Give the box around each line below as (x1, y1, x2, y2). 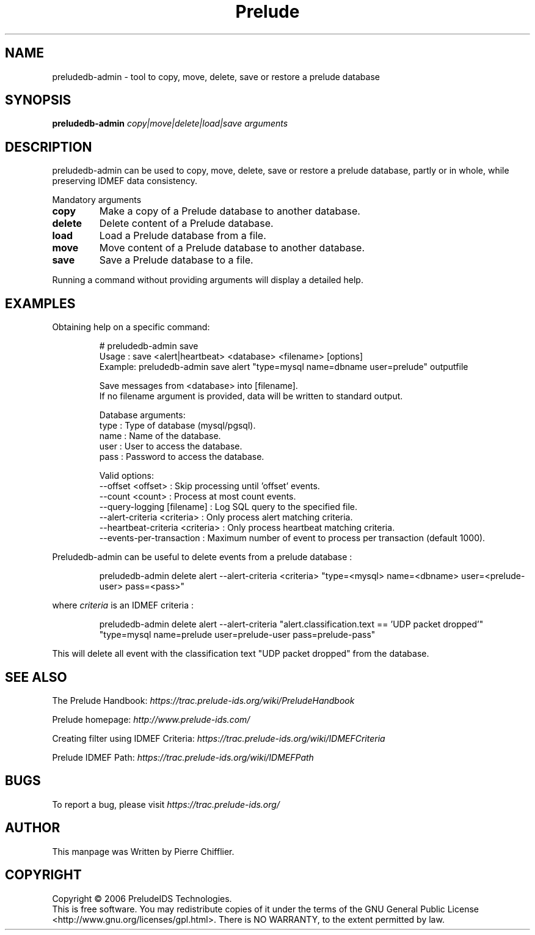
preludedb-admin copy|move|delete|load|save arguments (52, 118, 288, 129)
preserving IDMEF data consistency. (52, 176, 197, 187)
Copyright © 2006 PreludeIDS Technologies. (52, 893, 232, 904)
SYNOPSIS (5, 92, 71, 108)
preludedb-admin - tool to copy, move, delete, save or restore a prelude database (52, 71, 380, 82)
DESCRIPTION (5, 139, 92, 155)
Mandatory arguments (52, 194, 142, 205)
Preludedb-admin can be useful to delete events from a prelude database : (52, 552, 352, 563)
